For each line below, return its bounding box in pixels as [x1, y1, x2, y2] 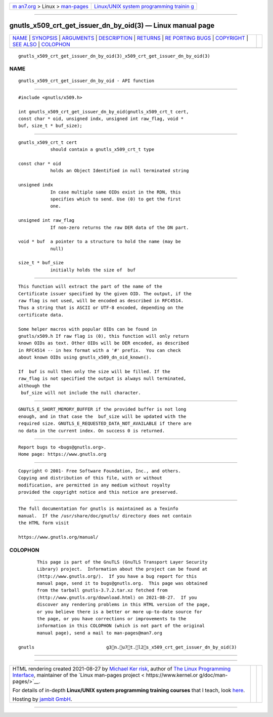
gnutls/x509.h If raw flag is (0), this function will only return [18, 333, 189, 339]
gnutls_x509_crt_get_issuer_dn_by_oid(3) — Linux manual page [9, 21, 215, 30]
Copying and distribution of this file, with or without [18, 475, 163, 481]
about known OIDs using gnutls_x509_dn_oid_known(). [18, 354, 152, 361]
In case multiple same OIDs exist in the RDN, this [50, 189, 181, 195]
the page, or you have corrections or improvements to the [37, 616, 187, 622]
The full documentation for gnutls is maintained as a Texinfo [18, 506, 178, 511]
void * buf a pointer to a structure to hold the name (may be [18, 238, 181, 245]
